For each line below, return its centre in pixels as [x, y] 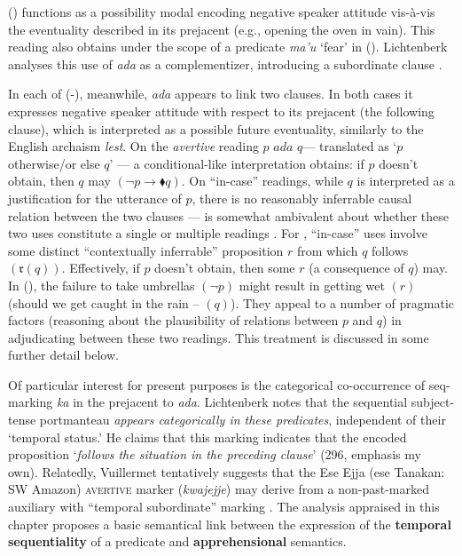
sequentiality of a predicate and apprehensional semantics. [177, 541]
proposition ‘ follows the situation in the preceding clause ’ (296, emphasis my [215, 454]
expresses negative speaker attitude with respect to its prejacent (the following [221, 111]
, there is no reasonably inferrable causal [302, 198]
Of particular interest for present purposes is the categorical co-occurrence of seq [227, 384]
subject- [433, 402]
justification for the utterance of [95, 198]
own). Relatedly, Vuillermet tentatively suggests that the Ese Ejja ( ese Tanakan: [227, 471]
